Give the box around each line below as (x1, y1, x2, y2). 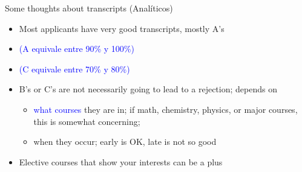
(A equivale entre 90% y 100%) (19, 42, 134, 55)
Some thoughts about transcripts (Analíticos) (5, 2, 173, 14)
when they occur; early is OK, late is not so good (33, 135, 217, 148)
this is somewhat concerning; (33, 115, 140, 127)
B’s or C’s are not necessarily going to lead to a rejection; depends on (19, 83, 277, 95)
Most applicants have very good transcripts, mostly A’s (19, 22, 225, 34)
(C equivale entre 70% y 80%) (19, 62, 130, 75)
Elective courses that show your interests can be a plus (19, 155, 223, 168)
